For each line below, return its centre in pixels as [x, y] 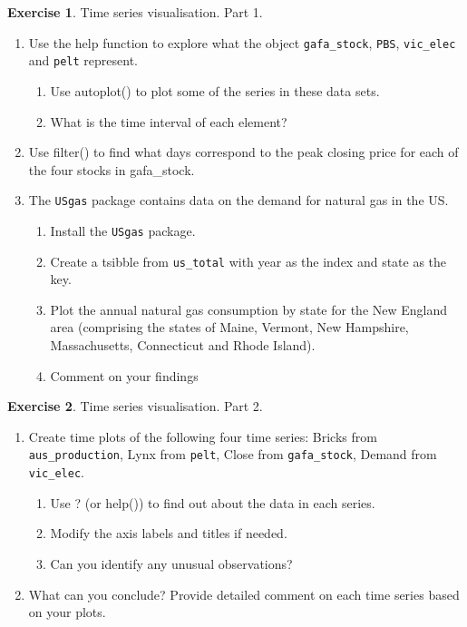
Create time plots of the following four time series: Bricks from [203, 436]
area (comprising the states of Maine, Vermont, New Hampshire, [229, 327]
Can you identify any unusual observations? [171, 563]
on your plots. [67, 612]
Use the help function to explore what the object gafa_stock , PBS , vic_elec [242, 42]
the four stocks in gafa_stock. [112, 169]
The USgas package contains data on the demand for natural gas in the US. [238, 200]
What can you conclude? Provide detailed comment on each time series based [244, 594]
